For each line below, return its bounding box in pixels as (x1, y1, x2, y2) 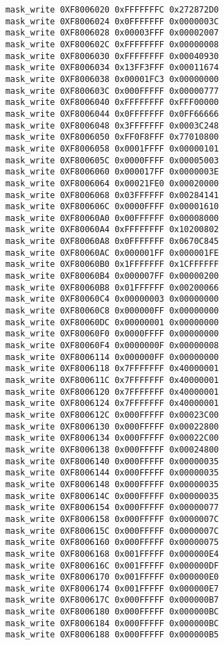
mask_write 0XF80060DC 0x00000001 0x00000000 (5, 317, 219, 327)
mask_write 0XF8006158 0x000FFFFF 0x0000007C (5, 514, 219, 524)
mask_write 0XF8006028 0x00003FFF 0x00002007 (5, 28, 219, 38)
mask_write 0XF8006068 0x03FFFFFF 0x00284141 (5, 190, 219, 200)
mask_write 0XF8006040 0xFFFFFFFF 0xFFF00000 (5, 97, 219, 108)
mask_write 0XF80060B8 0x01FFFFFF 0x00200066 (5, 282, 219, 293)
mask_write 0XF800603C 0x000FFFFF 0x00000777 (5, 85, 219, 96)
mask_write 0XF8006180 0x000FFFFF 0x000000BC (5, 607, 219, 617)
